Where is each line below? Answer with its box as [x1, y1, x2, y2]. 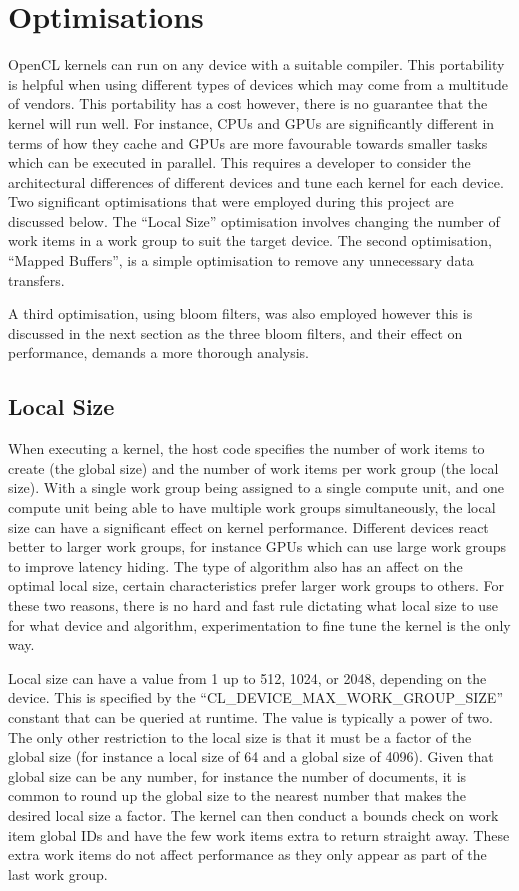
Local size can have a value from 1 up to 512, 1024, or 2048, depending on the [8, 667, 487, 688]
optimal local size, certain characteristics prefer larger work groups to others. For [8, 575, 505, 596]
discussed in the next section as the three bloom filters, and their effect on [8, 322, 463, 343]
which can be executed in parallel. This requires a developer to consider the [8, 152, 471, 173]
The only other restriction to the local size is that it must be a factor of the [8, 726, 472, 747]
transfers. [8, 269, 65, 290]
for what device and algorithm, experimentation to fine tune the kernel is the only [8, 614, 511, 635]
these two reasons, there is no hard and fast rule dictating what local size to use [8, 594, 498, 615]
